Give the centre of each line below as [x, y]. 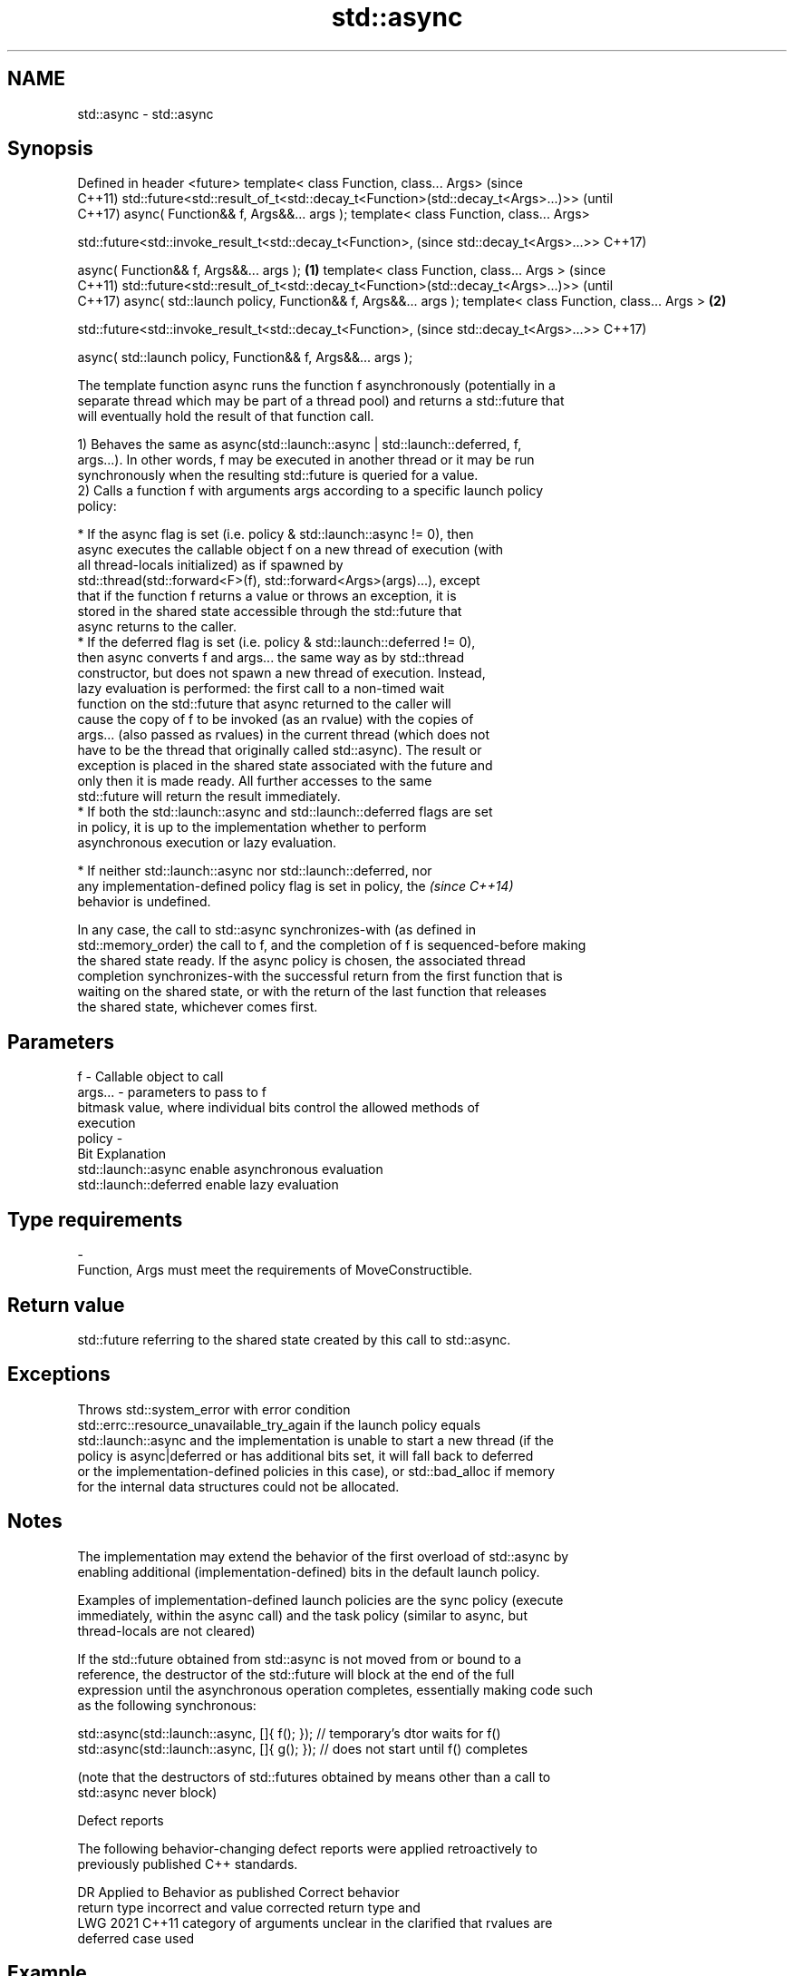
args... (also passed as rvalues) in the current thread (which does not [284, 735]
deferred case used [136, 1938]
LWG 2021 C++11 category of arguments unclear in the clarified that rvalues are [315, 1922]
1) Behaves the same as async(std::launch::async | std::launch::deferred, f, [300, 445]
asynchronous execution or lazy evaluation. [207, 843]
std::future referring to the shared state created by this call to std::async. [294, 1339]
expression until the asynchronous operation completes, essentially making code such [335, 1689]
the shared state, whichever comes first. [198, 1007]
